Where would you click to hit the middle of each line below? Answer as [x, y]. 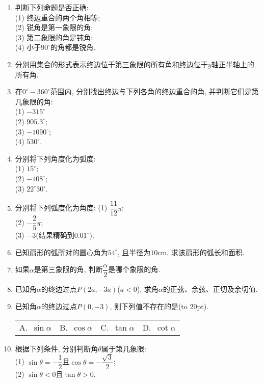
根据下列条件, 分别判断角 [57, 348]
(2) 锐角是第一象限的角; [54, 27]
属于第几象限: [124, 348]
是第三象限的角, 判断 [68, 269]
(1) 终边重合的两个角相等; [58, 17]
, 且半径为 [134, 252]
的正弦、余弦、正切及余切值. [210, 289]
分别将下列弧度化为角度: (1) [61, 208]
